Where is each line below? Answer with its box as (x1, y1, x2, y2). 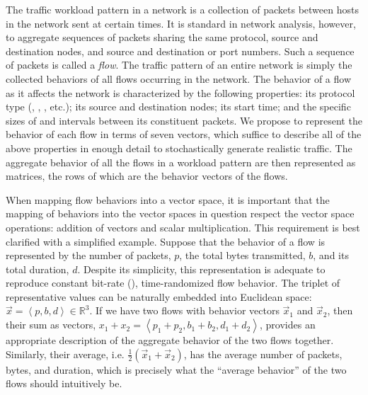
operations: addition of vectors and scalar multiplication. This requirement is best (6, 219, 360, 234)
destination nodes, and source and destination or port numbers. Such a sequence (6, 43, 355, 58)
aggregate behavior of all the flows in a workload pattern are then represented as (6, 154, 356, 169)
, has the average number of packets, (183, 346, 343, 361)
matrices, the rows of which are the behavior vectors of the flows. (6, 168, 288, 183)
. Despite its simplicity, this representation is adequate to (77, 261, 326, 276)
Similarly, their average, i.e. (6, 346, 125, 361)
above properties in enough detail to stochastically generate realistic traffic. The (6, 140, 352, 155)
